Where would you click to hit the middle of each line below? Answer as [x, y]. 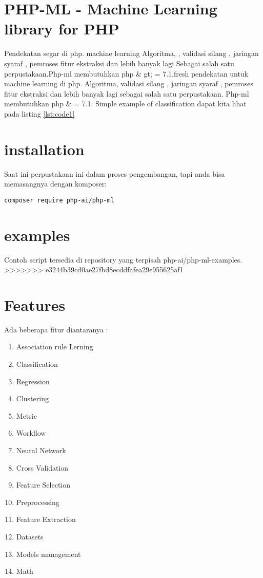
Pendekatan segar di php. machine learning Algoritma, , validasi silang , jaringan [131, 53]
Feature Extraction [46, 519]
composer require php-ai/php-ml [59, 200]
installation [44, 149]
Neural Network [41, 450]
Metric [26, 415]
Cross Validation [42, 467]
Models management [48, 554]
